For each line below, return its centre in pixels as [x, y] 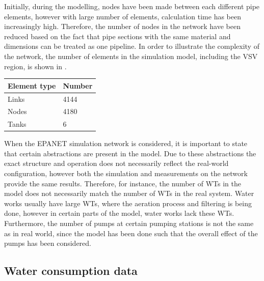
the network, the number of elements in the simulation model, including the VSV [131, 56]
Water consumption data [71, 271]
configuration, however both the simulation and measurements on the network [126, 173]
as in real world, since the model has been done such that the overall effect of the [131, 233]
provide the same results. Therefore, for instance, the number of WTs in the [123, 183]
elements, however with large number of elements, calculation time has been [123, 16]
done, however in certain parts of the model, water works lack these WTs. [119, 213]
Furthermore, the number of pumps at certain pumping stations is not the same [129, 223]
